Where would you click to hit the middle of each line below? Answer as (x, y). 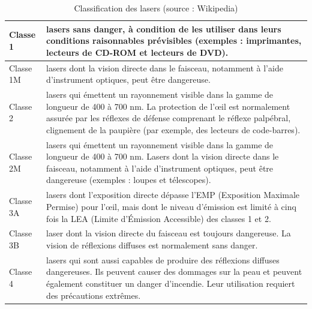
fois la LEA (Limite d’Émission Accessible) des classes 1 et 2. (159, 218)
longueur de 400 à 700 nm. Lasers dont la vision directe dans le (163, 156)
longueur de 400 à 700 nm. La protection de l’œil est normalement (168, 106)
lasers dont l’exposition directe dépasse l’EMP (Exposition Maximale (173, 195)
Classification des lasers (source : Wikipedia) (156, 8)
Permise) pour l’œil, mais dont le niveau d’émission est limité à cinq (171, 206)
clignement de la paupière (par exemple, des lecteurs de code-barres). (173, 129)
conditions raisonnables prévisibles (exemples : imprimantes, (174, 40)
